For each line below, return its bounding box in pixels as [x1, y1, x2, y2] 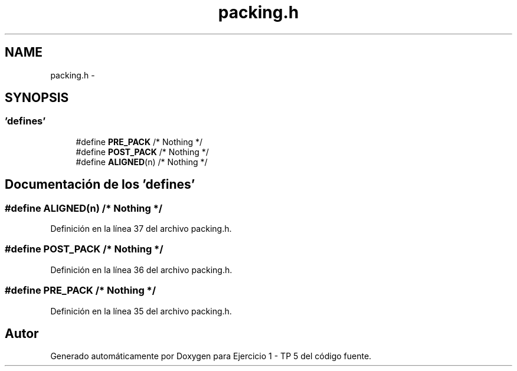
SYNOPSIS [5, 90, 69, 106]
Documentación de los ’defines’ [5, 177, 195, 192]
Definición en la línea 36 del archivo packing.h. [50, 264, 233, 275]
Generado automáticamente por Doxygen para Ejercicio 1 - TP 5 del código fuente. [50, 351, 372, 362]
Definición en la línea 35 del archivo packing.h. [50, 306, 232, 316]
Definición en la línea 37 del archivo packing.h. [50, 224, 232, 234]
